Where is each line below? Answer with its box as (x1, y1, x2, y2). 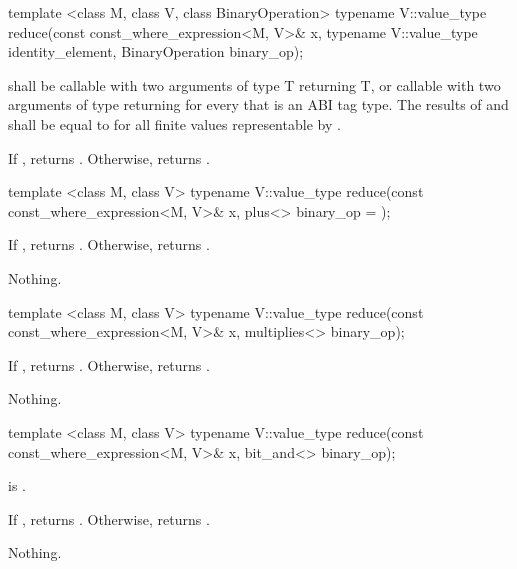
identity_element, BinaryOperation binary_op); (8, 41, 304, 62)
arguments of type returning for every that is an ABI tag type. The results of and (8, 94, 509, 115)
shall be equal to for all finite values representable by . (8, 113, 341, 134)
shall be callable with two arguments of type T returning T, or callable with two (8, 74, 501, 95)
